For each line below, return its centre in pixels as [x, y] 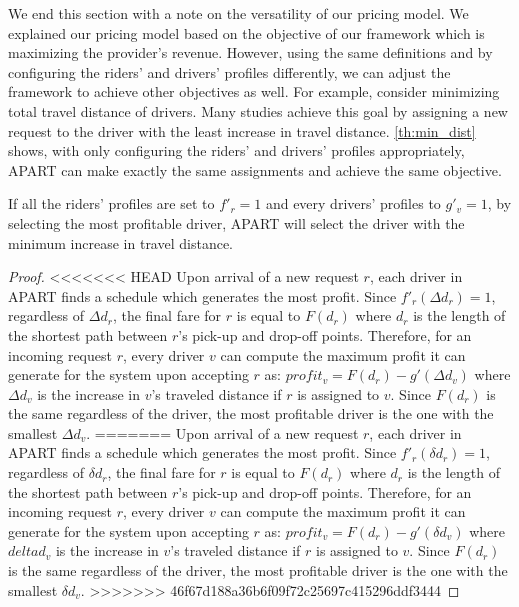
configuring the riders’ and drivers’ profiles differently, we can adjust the [229, 71]
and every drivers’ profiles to [353, 203]
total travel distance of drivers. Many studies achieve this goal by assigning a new [258, 110]
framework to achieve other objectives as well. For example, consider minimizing [254, 91]
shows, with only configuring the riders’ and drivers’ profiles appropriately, [236, 150]
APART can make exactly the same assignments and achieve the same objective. [255, 169]
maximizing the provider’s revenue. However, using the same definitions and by [250, 52]
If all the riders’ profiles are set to [111, 203]
